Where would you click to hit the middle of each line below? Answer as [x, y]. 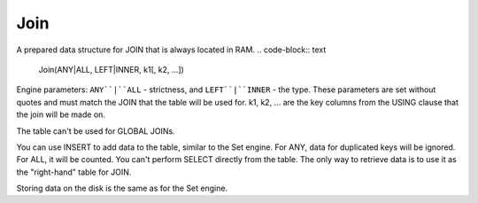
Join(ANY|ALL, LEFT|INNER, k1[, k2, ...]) [112, 69]
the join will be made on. [61, 114]
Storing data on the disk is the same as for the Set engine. [122, 188]
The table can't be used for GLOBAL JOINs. [96, 131]
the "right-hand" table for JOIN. [74, 172]
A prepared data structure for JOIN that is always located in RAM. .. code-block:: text [171, 50]
